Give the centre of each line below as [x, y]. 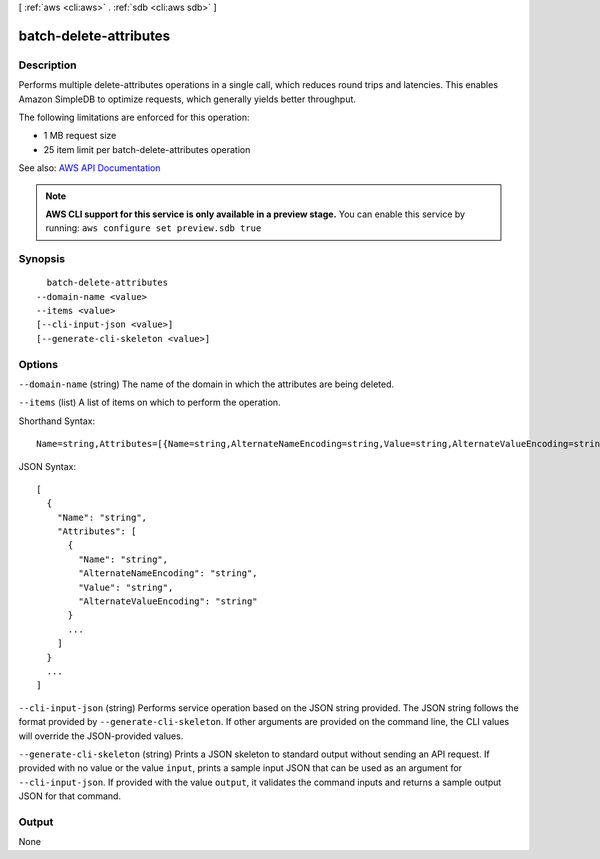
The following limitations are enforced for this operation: [134, 117]
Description [47, 65]
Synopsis [41, 259]
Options [38, 364]
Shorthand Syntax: [56, 421]
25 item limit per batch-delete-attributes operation [147, 149]
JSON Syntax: [47, 466]
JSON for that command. [70, 796]
